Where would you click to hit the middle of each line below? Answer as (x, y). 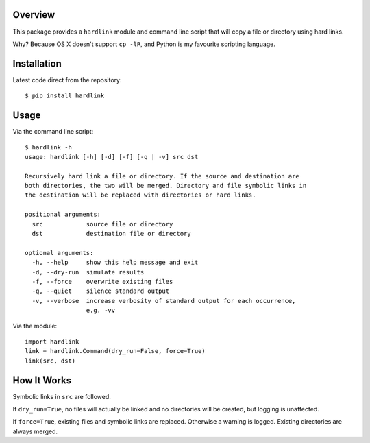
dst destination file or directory (111, 234)
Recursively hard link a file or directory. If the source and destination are (162, 176)
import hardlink (52, 342)
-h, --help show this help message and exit (115, 263)
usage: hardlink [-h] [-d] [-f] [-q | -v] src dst (112, 157)
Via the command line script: (53, 132)
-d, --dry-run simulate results (88, 272)
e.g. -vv (101, 311)
